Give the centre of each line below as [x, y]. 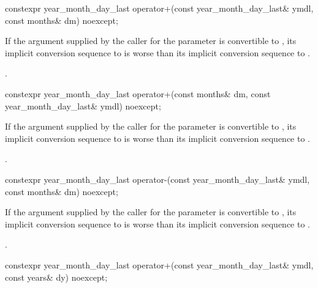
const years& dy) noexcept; [56, 277]
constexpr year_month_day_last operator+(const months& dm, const [138, 93]
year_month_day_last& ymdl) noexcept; [83, 105]
